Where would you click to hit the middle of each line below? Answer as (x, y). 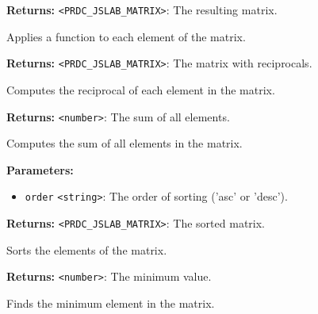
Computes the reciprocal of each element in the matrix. (141, 89)
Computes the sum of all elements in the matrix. (125, 143)
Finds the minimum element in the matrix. (111, 303)
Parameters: (40, 169)
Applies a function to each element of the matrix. (126, 36)
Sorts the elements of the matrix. (87, 249)
